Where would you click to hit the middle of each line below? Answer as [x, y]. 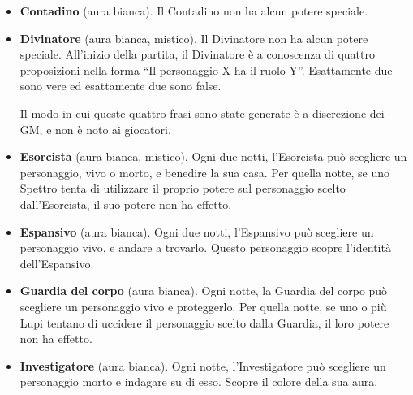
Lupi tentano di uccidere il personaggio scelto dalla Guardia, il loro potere [204, 322]
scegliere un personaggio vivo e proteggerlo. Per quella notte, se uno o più [203, 306]
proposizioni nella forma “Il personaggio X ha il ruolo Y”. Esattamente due [206, 69]
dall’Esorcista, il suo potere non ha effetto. [126, 204]
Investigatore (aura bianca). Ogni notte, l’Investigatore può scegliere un [203, 365]
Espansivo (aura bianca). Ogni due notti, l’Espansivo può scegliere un [197, 231]
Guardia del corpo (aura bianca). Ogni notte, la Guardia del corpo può [204, 291]
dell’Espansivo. [57, 263]
